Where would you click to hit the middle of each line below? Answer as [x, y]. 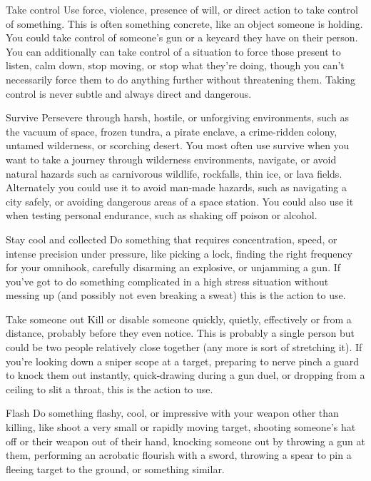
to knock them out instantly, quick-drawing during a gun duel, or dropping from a [185, 375]
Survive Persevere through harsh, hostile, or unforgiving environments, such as [177, 117]
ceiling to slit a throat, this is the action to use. [110, 389]
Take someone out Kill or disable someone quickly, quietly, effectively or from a [179, 319]
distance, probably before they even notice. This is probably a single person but [181, 333]
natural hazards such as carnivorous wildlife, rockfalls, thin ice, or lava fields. [174, 173]
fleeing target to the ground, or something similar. [115, 469]
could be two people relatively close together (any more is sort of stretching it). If [184, 347]
